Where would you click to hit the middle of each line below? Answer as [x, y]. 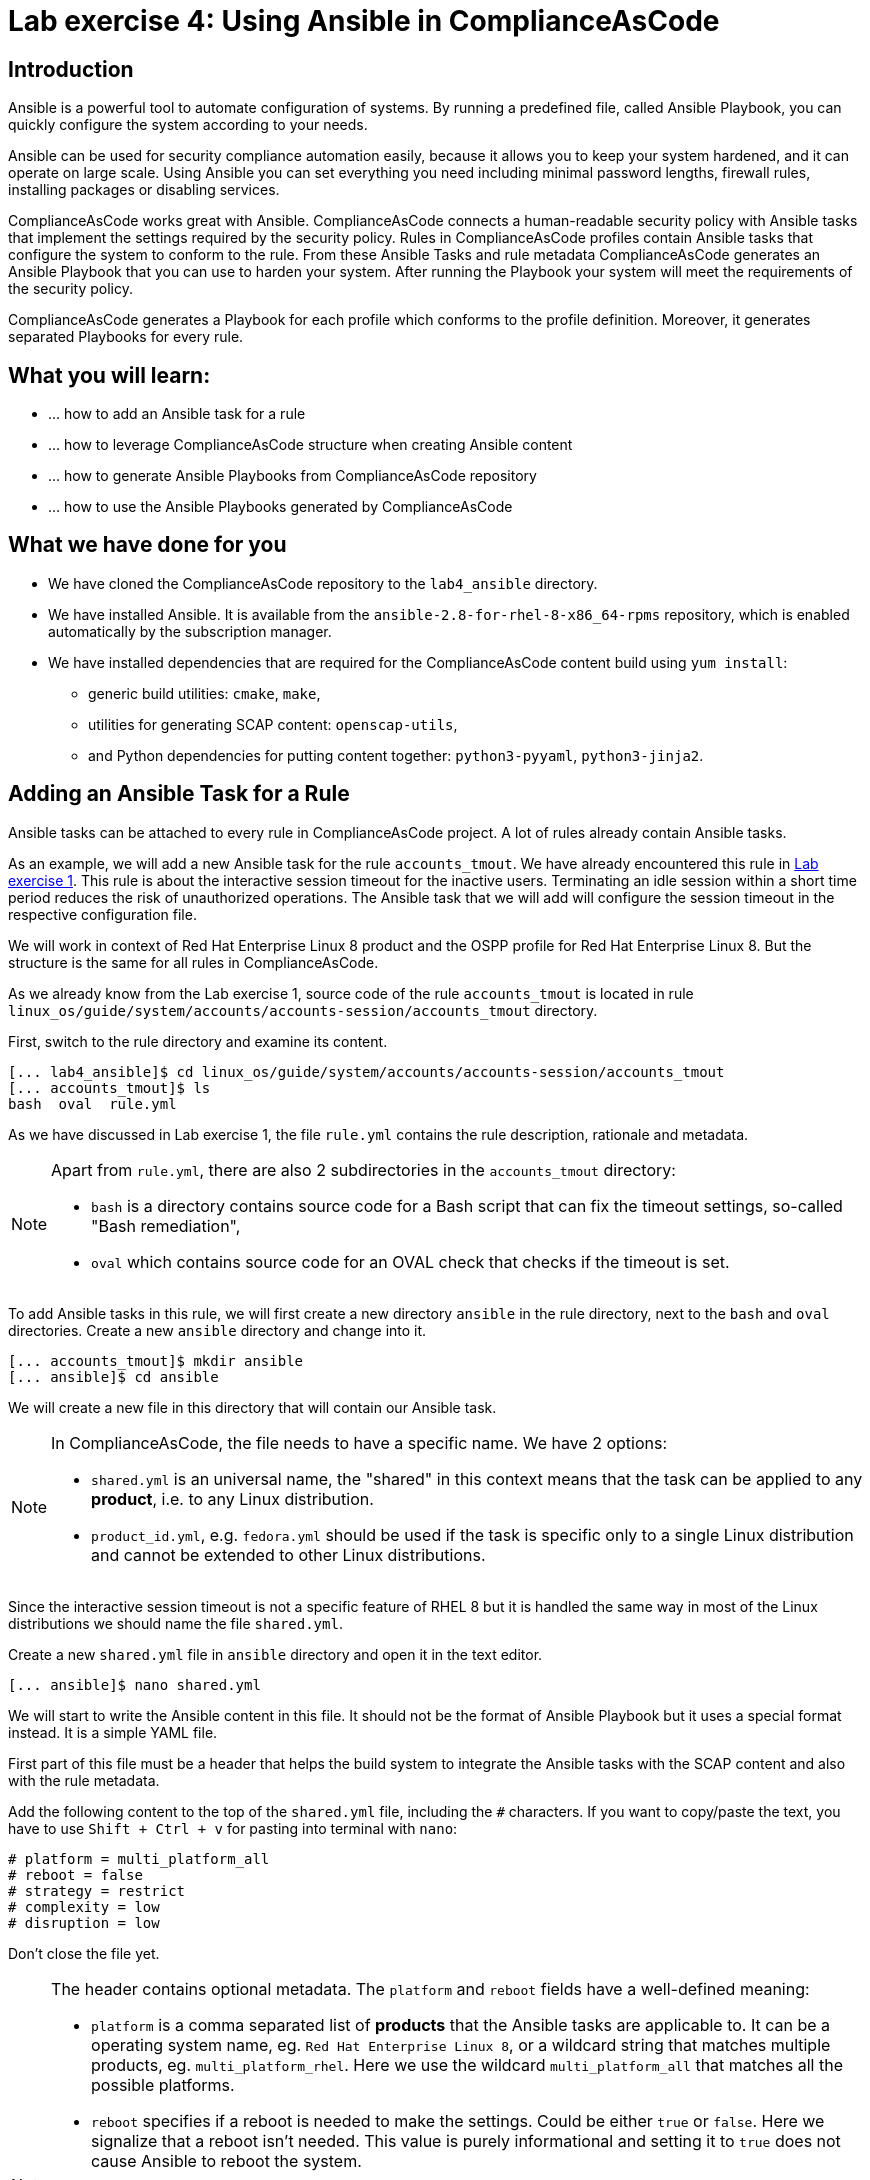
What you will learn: [109, 375]
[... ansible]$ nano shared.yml [134, 1684]
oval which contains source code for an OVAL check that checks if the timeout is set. [410, 1261]
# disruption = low [84, 1922]
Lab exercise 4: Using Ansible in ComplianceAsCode [364, 21]
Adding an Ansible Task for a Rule [179, 794]
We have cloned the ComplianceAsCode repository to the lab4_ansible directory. [323, 583]
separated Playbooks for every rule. [126, 337]
